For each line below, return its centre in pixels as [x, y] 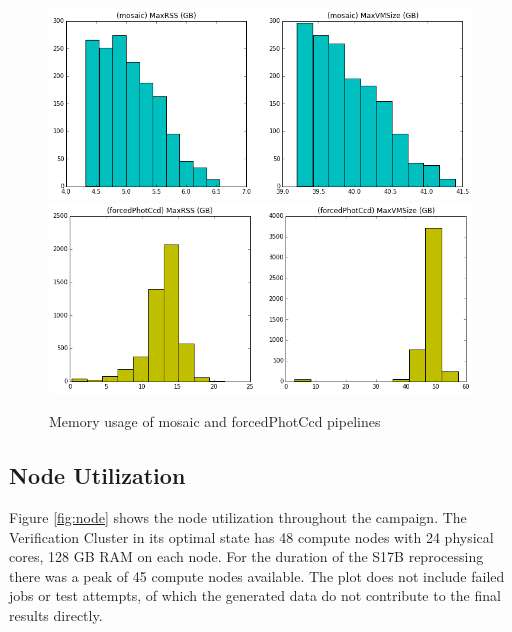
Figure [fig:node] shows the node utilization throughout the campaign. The [238, 517]
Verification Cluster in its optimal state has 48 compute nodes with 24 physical [251, 536]
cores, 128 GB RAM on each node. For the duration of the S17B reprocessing [246, 556]
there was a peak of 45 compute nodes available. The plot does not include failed [257, 575]
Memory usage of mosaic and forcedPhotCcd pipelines [215, 421]
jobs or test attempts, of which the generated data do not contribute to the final [255, 595]
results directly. [56, 615]
